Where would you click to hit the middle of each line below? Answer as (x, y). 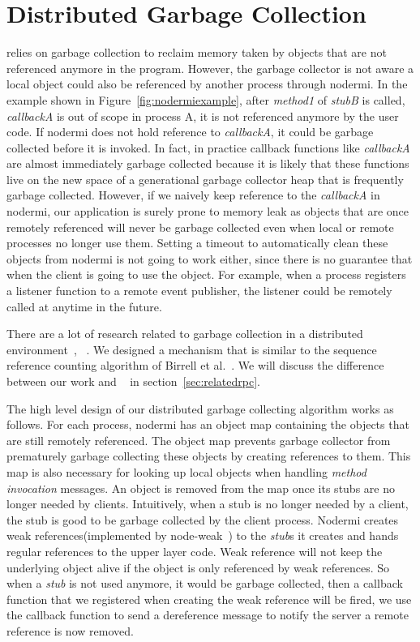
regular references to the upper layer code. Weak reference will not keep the (195, 551)
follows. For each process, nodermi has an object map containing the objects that (208, 424)
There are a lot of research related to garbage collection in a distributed (185, 334)
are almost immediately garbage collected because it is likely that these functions (208, 163)
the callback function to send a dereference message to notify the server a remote (208, 615)
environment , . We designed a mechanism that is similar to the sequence (192, 349)
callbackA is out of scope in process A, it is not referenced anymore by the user (203, 116)
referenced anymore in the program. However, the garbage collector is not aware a (210, 68)
